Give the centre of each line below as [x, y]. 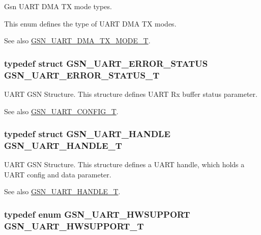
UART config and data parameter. [58, 174]
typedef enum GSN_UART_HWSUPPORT [97, 214]
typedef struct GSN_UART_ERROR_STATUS [106, 63]
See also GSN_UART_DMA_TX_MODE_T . [77, 41]
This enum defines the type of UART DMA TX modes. [90, 23]
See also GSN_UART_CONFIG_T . [61, 111]
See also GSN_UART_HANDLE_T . [62, 191]
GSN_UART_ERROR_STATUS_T [82, 75]
